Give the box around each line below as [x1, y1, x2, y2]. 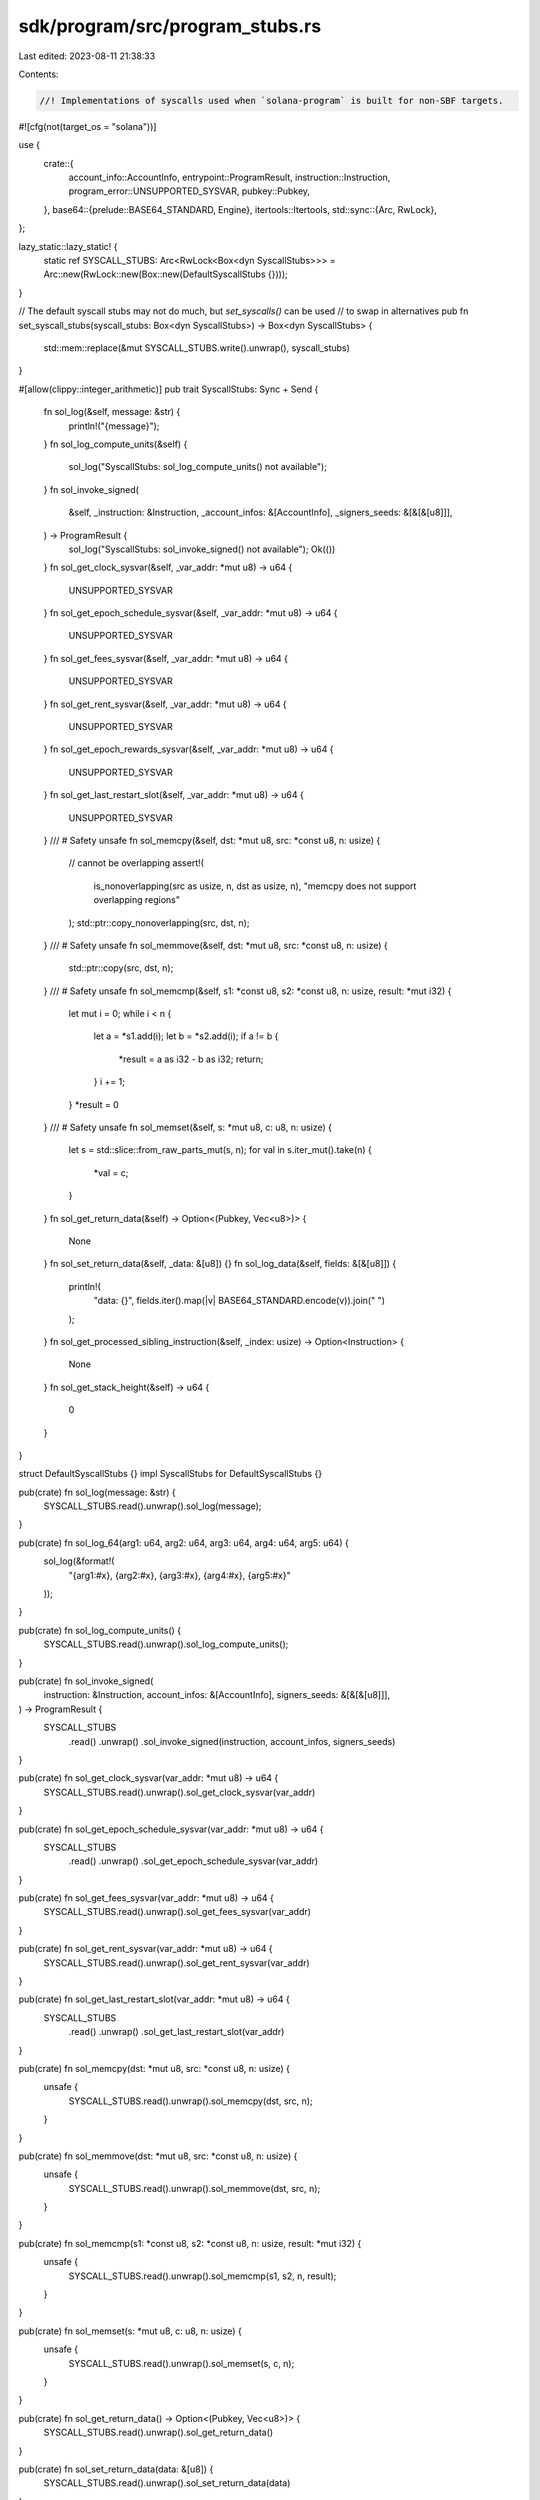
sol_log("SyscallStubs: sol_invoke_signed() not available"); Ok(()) [68, 543, 336, 555]
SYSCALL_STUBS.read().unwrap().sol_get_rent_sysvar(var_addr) [43, 1956, 310, 1969]
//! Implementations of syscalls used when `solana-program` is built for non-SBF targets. [39, 95, 504, 106]
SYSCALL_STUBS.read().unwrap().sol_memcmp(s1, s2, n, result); [68, 2270, 337, 2282]
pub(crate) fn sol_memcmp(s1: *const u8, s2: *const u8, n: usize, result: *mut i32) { [18, 2237, 362, 2249]
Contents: [18, 68, 59, 80]
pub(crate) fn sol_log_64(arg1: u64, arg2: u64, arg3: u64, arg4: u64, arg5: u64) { [18, 1536, 349, 1549]
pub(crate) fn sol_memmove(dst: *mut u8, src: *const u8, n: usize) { [18, 2150, 298, 2162]
